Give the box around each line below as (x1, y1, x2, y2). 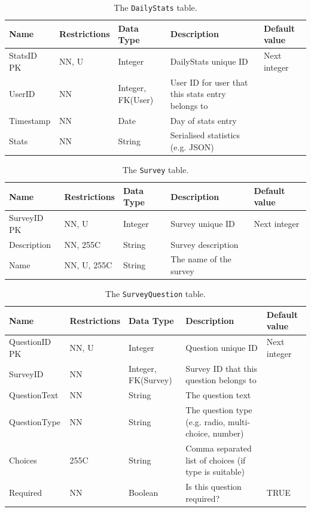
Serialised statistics (170, 129, 240, 141)
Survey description (170, 238, 239, 250)
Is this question (185, 480, 242, 493)
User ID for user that (170, 75, 248, 88)
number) (212, 427, 244, 440)
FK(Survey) (129, 374, 172, 386)
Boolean (129, 486, 158, 498)
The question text (185, 389, 251, 401)
